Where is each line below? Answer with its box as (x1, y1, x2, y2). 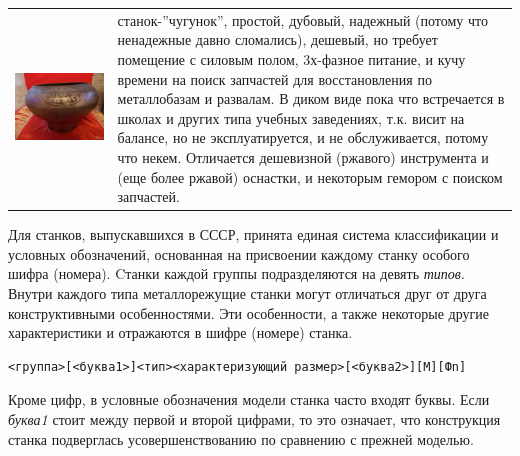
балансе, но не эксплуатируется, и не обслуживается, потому (117, 127, 489, 148)
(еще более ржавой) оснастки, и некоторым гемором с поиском (117, 166, 503, 187)
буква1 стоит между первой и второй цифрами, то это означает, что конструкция (8, 408, 501, 429)
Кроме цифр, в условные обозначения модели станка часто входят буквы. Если (8, 389, 490, 410)
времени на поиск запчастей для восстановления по (117, 68, 432, 89)
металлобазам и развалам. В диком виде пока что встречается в (117, 88, 505, 109)
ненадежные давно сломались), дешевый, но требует (117, 29, 438, 50)
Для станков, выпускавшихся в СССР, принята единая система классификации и (8, 224, 499, 245)
